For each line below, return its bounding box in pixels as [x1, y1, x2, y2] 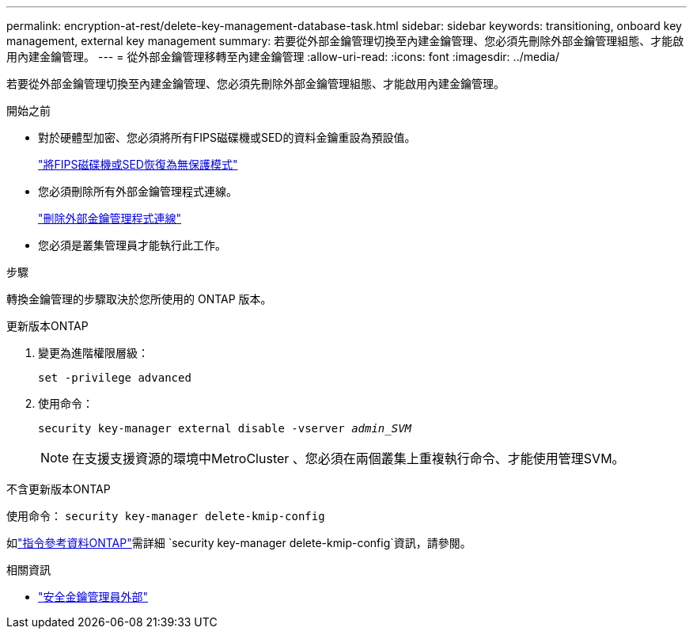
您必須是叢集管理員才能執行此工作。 [38, 238, 226, 252]
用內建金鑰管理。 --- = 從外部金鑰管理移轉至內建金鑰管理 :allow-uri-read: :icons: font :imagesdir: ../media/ [6, 50, 560, 63]
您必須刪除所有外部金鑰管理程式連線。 [38, 184, 237, 198]
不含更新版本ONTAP [6, 482, 111, 496]
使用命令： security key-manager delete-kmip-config [6, 509, 325, 523]
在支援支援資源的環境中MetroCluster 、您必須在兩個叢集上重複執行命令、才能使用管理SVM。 [72, 451, 625, 466]
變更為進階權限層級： [38, 346, 149, 359]
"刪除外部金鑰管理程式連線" [38, 211, 182, 225]
